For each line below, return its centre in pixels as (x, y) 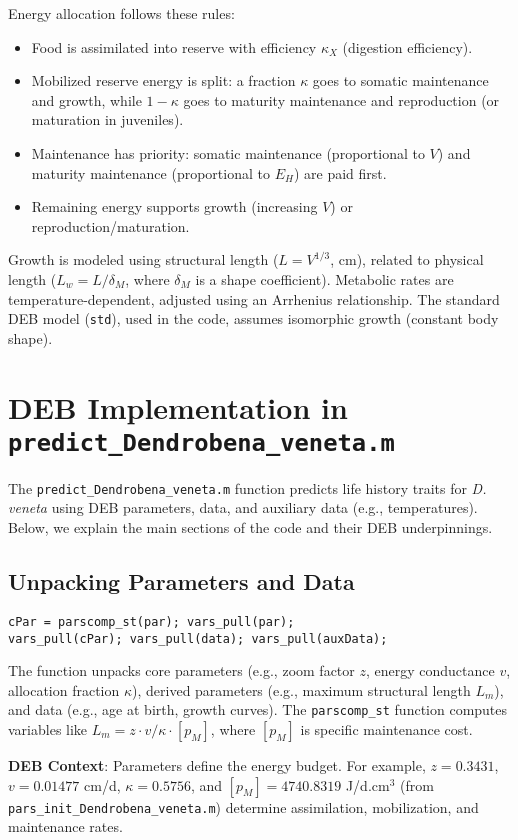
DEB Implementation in (178, 406)
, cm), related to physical (407, 259)
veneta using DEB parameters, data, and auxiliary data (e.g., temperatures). (243, 507)
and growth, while (86, 99)
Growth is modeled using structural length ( (143, 259)
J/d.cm (367, 784)
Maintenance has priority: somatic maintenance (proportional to (228, 152)
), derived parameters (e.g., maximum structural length (301, 689)
